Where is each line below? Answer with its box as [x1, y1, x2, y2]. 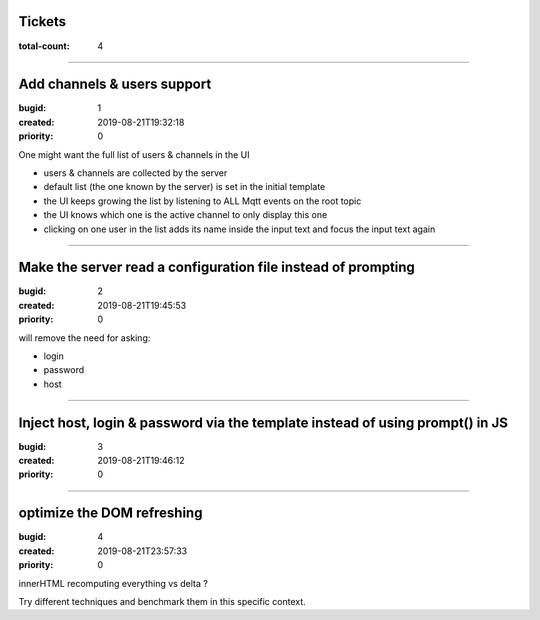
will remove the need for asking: [18, 331, 151, 344]
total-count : [18, 40, 70, 52]
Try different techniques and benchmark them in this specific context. [18, 595, 307, 607]
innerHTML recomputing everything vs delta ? [18, 577, 209, 589]
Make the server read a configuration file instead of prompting [18, 259, 415, 276]
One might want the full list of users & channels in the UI [18, 148, 250, 160]
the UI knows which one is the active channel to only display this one [43, 209, 328, 221]
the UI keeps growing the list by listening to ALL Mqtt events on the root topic [43, 195, 362, 207]
